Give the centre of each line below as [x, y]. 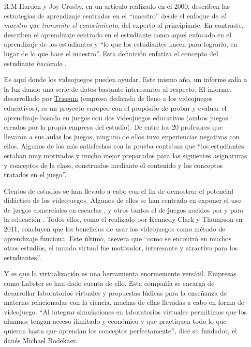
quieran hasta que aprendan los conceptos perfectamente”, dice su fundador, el [120, 330]
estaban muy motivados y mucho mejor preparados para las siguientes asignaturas [125, 155]
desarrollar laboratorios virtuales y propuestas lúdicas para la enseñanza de [115, 292]
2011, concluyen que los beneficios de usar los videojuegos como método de [115, 229]
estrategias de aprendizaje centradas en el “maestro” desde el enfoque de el [115, 15]
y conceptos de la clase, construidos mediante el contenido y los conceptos [113, 165]
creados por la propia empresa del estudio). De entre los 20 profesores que [113, 127]
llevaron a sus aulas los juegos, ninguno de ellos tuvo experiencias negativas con [122, 136]
